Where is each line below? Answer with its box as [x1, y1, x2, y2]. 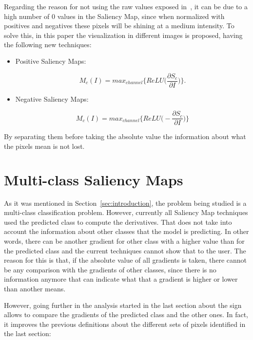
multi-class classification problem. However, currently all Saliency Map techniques [4, 207, 248, 217]
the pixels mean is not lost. [4, 141, 85, 151]
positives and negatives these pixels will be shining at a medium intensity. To [4, 20, 234, 31]
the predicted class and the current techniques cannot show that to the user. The [4, 245, 246, 255]
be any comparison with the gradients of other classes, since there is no [4, 264, 216, 274]
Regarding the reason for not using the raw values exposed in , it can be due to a [4, 1, 248, 11]
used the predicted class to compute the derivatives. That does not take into [4, 216, 232, 227]
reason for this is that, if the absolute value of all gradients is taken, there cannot [4, 255, 247, 265]
